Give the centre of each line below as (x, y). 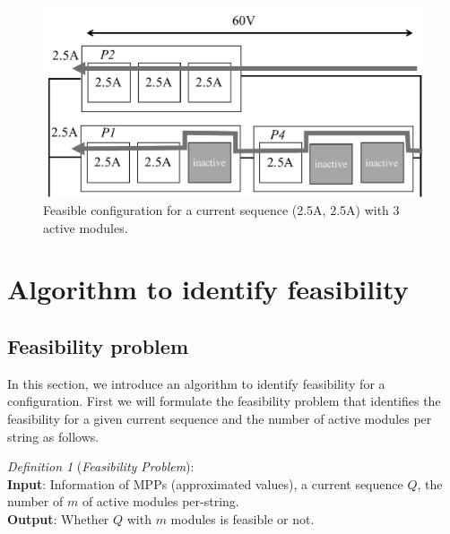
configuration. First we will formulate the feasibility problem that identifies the (224, 401)
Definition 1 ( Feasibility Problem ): (101, 466)
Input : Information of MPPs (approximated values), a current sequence (205, 483)
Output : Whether (58, 518)
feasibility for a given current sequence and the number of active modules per (220, 418)
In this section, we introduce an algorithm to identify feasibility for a (196, 383)
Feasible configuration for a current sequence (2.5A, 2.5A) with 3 (221, 210)
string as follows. (53, 436)
